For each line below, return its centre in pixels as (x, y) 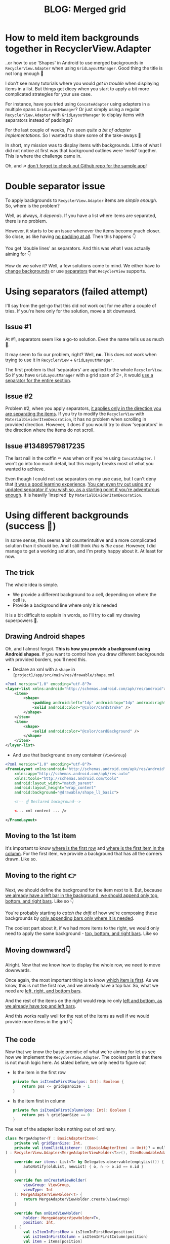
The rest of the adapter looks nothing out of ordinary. (61, 1129)
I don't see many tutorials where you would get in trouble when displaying (82, 83)
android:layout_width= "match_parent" (54, 783)
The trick (20, 573)
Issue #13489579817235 (45, 446)
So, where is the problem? (32, 205)
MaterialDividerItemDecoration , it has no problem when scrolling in (76, 419)
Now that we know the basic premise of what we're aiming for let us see (80, 1052)
